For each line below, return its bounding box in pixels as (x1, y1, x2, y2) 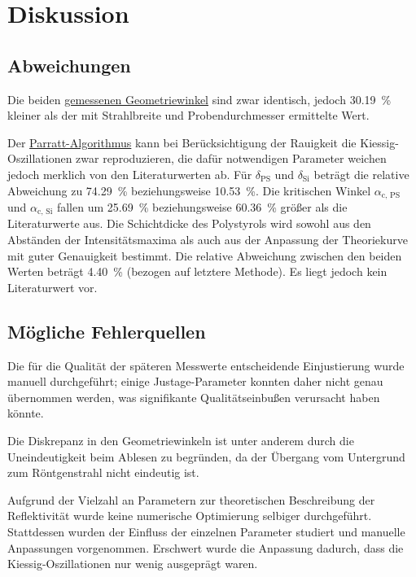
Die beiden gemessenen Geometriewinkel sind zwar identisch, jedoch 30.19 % (7, 90, 392, 107)
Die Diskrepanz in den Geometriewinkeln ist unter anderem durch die (7, 432, 354, 448)
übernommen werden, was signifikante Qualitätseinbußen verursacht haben (7, 388, 380, 405)
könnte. (7, 404, 44, 422)
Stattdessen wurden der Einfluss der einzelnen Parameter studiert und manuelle (7, 522, 405, 540)
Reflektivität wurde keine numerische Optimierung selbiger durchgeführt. (7, 507, 372, 524)
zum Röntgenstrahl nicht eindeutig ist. (7, 464, 199, 481)
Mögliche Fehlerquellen (7, 318, 206, 343)
